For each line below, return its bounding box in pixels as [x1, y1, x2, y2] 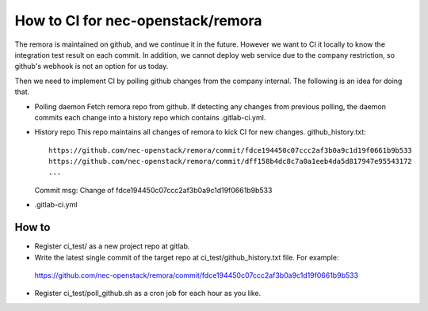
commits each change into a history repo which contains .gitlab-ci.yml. [34, 112, 266, 122]
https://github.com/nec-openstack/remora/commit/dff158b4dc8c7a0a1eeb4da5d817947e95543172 [48, 157, 412, 166]
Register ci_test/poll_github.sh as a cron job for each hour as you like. [34, 289, 262, 298]
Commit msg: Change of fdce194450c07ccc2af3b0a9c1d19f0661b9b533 [34, 185, 273, 195]
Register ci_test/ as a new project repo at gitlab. [34, 241, 190, 251]
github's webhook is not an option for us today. [14, 62, 169, 71]
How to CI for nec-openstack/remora [14, 12, 262, 29]
